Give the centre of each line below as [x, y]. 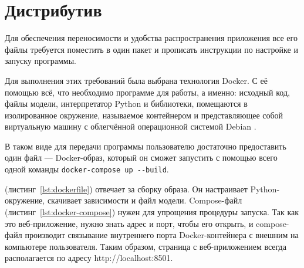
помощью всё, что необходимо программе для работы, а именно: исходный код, [147, 92]
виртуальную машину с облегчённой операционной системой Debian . [131, 126]
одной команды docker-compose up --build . [87, 169]
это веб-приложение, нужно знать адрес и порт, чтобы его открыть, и [129, 223]
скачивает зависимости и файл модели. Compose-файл [145, 200]
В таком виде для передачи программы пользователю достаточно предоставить [146, 146]
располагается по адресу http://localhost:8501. [89, 258]
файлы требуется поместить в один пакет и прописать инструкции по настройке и [151, 49]
